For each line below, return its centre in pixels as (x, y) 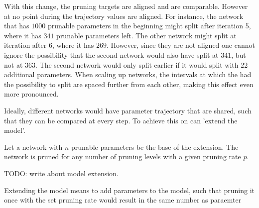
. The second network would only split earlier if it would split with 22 (142, 64)
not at (13, 64)
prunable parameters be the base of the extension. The (155, 147)
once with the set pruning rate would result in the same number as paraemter (123, 200)
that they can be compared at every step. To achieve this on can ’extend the (121, 120)
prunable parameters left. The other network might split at (146, 35)
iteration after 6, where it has (49, 45)
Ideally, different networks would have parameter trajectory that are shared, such (128, 110)
